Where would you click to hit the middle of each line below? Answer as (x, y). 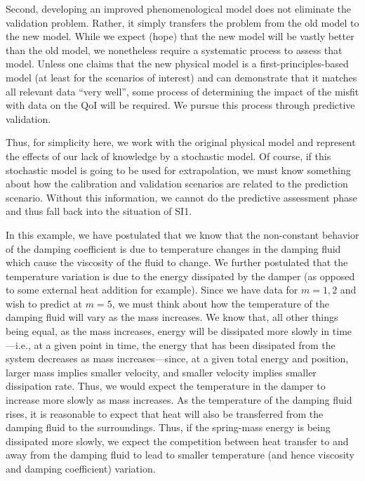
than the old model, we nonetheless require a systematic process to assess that (174, 50)
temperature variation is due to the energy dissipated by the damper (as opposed (180, 276)
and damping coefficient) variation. (81, 468)
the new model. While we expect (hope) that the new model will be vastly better (180, 36)
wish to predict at (44, 303)
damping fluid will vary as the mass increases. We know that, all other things (172, 317)
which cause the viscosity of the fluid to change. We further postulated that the (177, 262)
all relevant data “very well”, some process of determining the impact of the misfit (182, 91)
